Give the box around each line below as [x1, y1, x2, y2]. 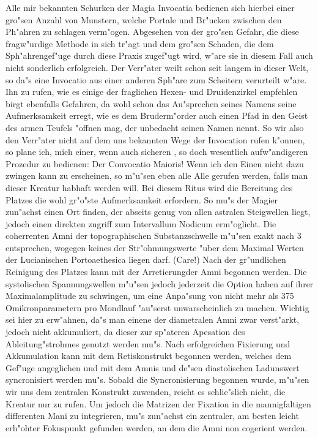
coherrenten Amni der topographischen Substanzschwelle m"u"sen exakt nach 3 [6, 229, 301, 242]
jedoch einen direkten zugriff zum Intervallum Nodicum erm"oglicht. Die [6, 217, 276, 230]
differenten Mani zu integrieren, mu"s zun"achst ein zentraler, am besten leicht [6, 409, 299, 422]
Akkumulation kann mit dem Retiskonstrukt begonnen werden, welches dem [6, 349, 292, 362]
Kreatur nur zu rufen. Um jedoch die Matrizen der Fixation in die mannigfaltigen [6, 397, 311, 410]
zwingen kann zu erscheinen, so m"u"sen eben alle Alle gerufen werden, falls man [6, 169, 308, 182]
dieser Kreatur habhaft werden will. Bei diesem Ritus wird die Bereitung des [6, 181, 293, 194]
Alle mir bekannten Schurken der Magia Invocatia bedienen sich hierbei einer [6, 1, 295, 13]
